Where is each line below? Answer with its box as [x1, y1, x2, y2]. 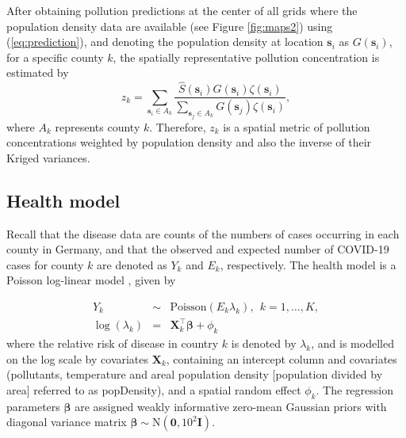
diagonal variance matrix [6, 413, 127, 430]
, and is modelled [311, 335, 394, 352]
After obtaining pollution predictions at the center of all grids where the [6, 2, 358, 18]
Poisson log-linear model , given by [6, 272, 176, 288]
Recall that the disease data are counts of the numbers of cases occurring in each [6, 225, 400, 242]
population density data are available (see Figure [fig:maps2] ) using [6, 17, 333, 34]
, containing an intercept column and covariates [166, 350, 397, 367]
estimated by [6, 64, 69, 81]
